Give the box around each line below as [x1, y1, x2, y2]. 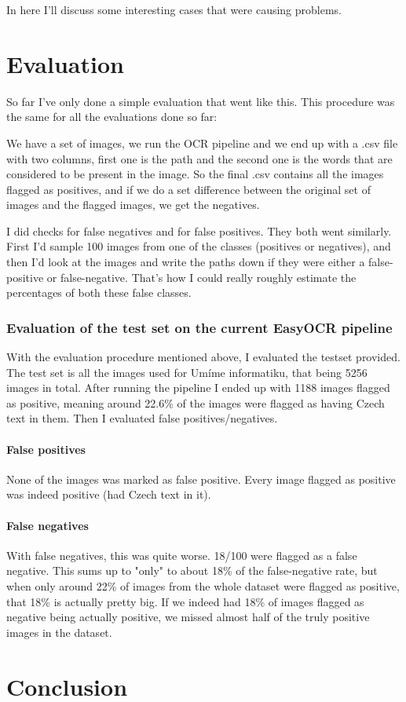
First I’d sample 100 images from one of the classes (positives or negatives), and [6, 238, 391, 254]
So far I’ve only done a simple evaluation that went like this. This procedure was [6, 93, 395, 109]
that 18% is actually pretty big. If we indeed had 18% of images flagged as [6, 593, 364, 609]
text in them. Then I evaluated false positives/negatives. [6, 410, 278, 426]
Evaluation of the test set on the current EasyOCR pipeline [6, 317, 393, 337]
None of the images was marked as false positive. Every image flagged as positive [6, 470, 396, 487]
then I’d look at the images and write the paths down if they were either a [6, 254, 365, 270]
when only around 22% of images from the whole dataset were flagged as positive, [6, 578, 400, 594]
